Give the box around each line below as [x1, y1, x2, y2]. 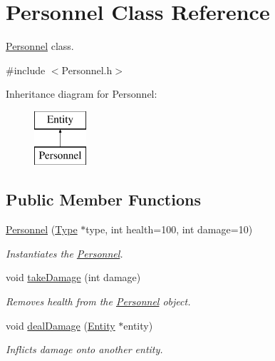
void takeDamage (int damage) [6, 270, 141, 285]
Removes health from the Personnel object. [6, 294, 191, 309]
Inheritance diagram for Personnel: [6, 86, 157, 101]
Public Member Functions [6, 188, 201, 210]
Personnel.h [61, 62, 113, 77]
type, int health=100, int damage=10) [85, 222, 253, 237]
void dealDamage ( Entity [6, 317, 115, 332]
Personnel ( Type [6, 222, 78, 237]
